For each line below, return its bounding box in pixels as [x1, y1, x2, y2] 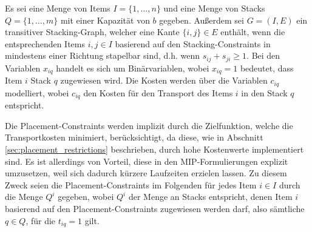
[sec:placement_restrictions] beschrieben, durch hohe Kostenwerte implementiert [5, 142, 304, 155]
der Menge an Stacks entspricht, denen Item [128, 190, 293, 203]
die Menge [5, 190, 43, 203]
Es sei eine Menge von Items [5, 2, 110, 14]
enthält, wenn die [220, 25, 285, 38]
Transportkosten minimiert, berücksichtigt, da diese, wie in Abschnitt [5, 131, 263, 144]
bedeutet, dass [240, 61, 294, 74]
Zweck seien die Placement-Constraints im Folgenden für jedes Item [5, 178, 257, 191]
